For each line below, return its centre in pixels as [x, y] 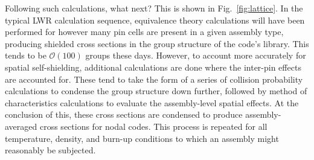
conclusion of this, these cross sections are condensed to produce [124, 114]
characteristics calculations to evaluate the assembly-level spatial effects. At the [152, 102]
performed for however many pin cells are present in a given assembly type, [144, 32]
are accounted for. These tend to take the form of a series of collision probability [154, 79]
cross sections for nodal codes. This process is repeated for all [153, 126]
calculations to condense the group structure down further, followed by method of [156, 91]
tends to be [26, 55]
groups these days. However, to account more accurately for [196, 55]
